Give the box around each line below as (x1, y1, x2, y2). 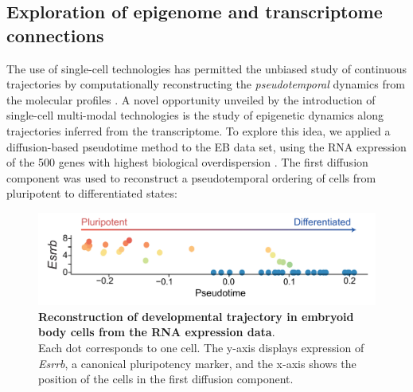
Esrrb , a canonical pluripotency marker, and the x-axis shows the (38, 355, 357, 371)
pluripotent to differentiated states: (6, 185, 177, 202)
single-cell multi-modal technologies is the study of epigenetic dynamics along (6, 107, 384, 123)
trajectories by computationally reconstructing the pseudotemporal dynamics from (6, 76, 405, 92)
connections (6, 22, 104, 47)
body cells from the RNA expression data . (38, 323, 275, 340)
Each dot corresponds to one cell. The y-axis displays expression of (38, 339, 364, 356)
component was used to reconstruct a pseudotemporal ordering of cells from (6, 169, 376, 186)
